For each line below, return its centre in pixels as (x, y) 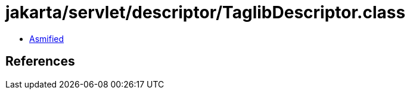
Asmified (47, 38)
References (40, 61)
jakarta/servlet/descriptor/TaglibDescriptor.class (206, 12)
